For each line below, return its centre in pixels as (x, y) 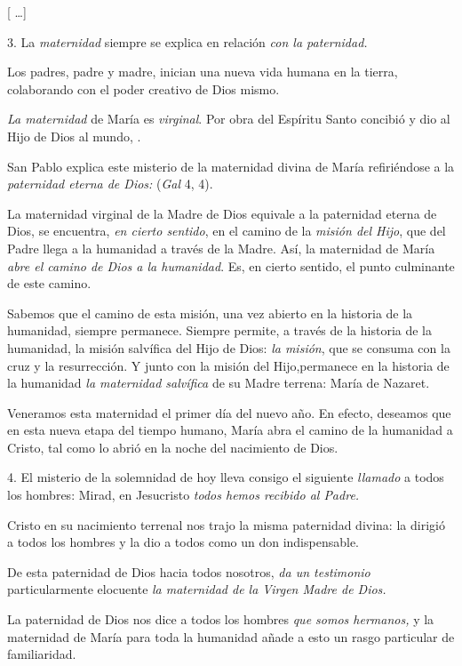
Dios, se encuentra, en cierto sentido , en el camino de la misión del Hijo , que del (227, 231)
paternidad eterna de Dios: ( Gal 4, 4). (110, 184)
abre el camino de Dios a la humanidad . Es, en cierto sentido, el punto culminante (231, 265)
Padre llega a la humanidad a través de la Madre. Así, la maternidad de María (221, 248)
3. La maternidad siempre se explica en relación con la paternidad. (187, 41)
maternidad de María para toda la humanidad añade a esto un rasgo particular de (231, 636)
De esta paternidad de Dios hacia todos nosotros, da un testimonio (189, 571)
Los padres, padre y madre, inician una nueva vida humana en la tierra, (203, 72)
